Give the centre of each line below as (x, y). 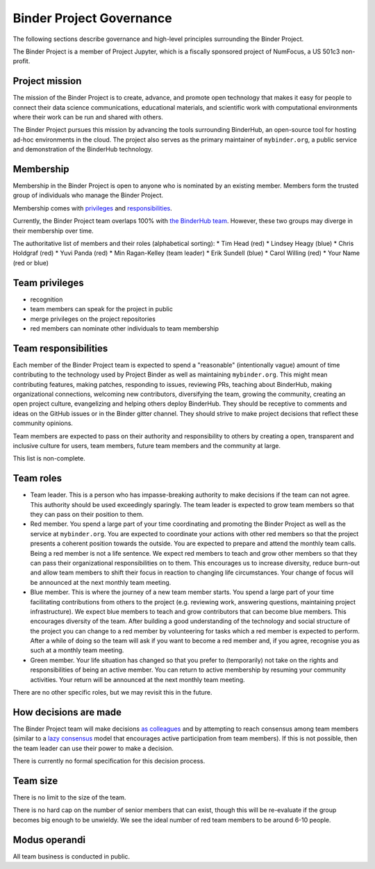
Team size (35, 780)
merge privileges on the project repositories (93, 319)
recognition (47, 299)
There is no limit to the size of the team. (69, 797)
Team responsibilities (60, 348)
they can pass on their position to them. (87, 515)
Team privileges (49, 282)
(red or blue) (31, 263)
